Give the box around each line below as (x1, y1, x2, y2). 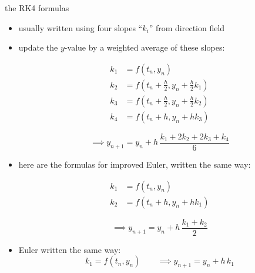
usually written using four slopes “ (18, 21, 143, 34)
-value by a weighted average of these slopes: (64, 41, 225, 54)
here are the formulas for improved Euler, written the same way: (18, 158, 251, 170)
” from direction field (149, 21, 225, 34)
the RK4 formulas (5, 2, 69, 14)
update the (18, 41, 58, 54)
